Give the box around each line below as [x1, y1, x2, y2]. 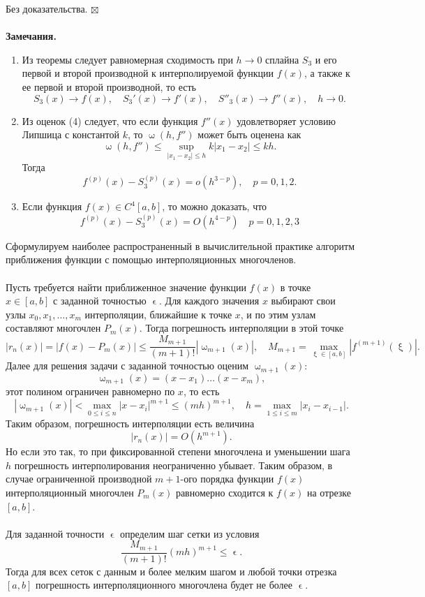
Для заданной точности [6, 526, 105, 540]
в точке [280, 279, 311, 294]
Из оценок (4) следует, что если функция [22, 113, 198, 128]
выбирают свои [271, 293, 336, 308]
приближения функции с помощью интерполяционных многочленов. [6, 252, 297, 267]
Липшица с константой [22, 127, 120, 142]
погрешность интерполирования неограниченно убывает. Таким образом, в [14, 457, 333, 472]
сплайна [265, 52, 299, 66]
